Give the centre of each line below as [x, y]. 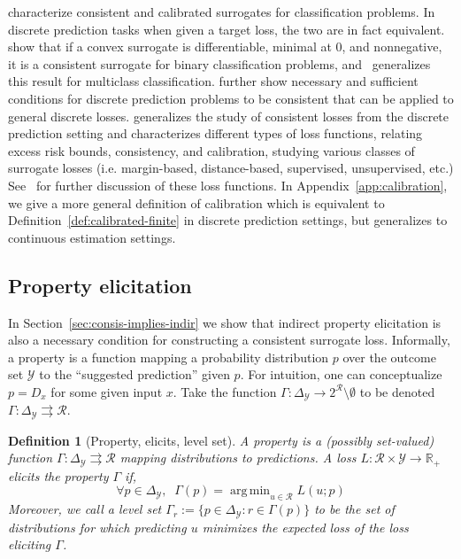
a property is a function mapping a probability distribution [169, 357]
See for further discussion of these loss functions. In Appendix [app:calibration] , [228, 185]
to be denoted [397, 391]
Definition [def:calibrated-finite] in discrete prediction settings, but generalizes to [228, 220]
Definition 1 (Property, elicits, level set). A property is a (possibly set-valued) [221, 440]
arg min [250, 491]
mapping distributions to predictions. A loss [238, 458]
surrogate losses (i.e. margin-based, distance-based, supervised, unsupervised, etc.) [231, 168]
